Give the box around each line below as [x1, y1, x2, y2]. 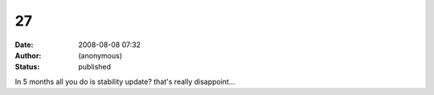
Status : [14, 62, 40, 72]
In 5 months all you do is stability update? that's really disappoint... [14, 77, 235, 86]
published [78, 62, 112, 72]
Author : [14, 50, 42, 60]
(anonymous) [78, 50, 123, 60]
